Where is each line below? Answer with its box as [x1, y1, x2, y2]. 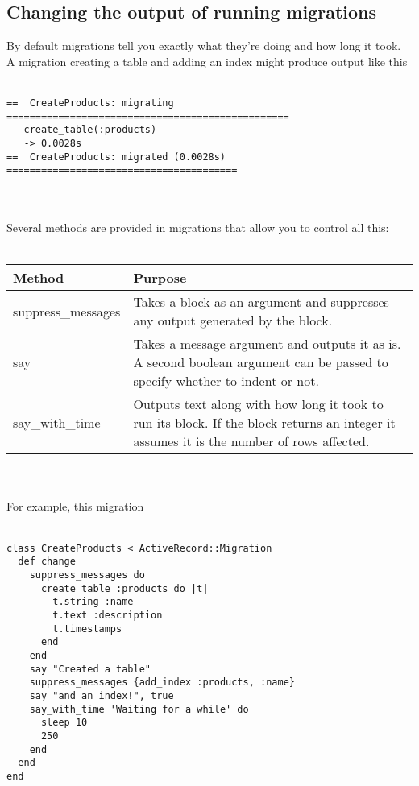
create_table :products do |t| [40, 582, 209, 594]
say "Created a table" [29, 663, 151, 675]
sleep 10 [40, 717, 88, 729]
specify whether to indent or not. [133, 371, 319, 391]
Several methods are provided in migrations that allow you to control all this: [6, 219, 389, 236]
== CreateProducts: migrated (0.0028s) [6, 151, 226, 163]
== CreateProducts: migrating [6, 97, 174, 109]
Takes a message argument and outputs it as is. [133, 334, 401, 354]
